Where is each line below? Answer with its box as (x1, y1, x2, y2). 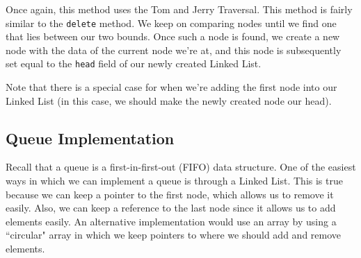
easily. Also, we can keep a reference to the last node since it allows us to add (6, 200, 336, 215)
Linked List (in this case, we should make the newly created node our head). (6, 93, 332, 108)
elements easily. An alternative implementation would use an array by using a (6, 214, 337, 228)
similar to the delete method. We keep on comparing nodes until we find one (6, 15, 337, 30)
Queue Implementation (6, 127, 175, 148)
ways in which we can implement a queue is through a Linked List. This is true (6, 173, 343, 188)
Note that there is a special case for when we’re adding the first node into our (6, 80, 337, 94)
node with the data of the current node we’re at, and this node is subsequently (6, 42, 342, 57)
